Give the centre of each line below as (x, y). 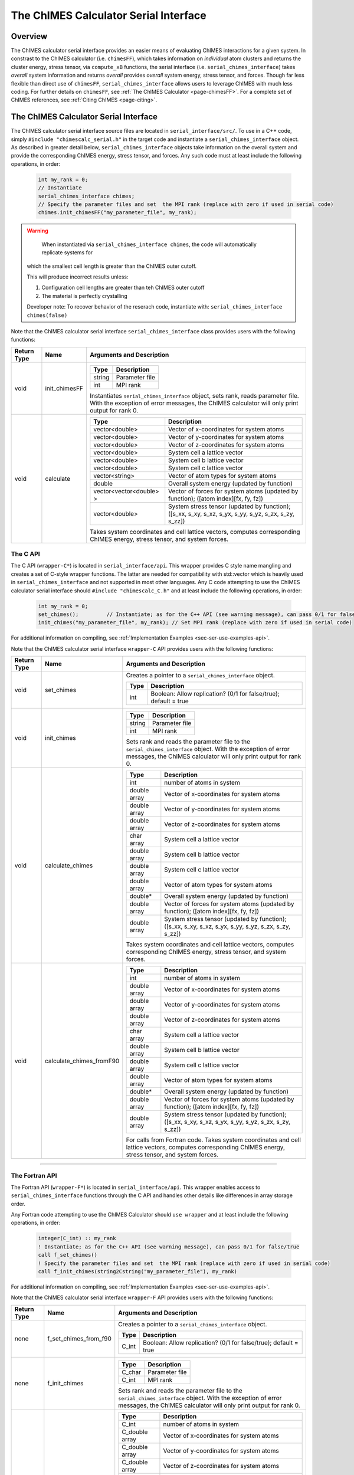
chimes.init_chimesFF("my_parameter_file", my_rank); (117, 213)
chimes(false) (47, 315)
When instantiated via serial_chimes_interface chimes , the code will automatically (149, 244)
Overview (29, 36)
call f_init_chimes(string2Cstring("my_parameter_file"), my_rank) (138, 1272)
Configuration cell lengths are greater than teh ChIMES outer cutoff (123, 288)
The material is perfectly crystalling (85, 296)
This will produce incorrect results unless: (78, 277)
